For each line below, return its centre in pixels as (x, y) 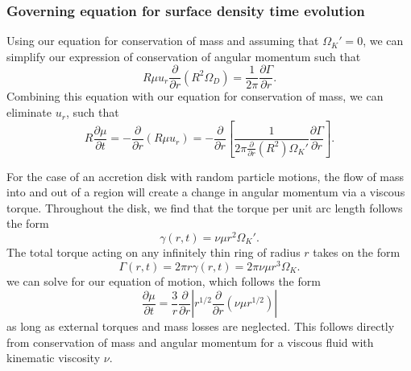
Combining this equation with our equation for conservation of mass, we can (195, 96)
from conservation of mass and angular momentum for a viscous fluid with (190, 342)
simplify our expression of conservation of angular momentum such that (184, 56)
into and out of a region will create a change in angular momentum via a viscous (206, 192)
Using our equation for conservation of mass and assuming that (163, 41)
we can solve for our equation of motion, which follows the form (164, 280)
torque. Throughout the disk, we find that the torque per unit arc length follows (205, 207)
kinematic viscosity (54, 358)
